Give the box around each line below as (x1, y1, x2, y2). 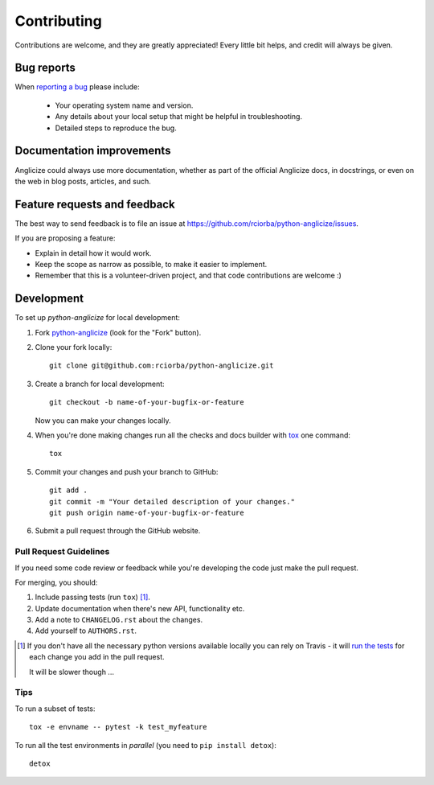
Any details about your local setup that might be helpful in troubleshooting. (55, 112, 303, 121)
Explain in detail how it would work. (35, 248, 152, 257)
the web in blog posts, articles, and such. (14, 176, 152, 186)
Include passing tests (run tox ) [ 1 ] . (35, 592, 150, 602)
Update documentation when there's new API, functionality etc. (35, 603, 245, 613)
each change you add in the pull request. (29, 652, 165, 662)
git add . (49, 486, 88, 495)
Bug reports (14, 61, 76, 75)
